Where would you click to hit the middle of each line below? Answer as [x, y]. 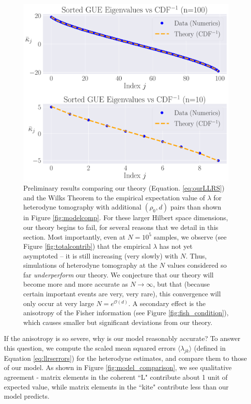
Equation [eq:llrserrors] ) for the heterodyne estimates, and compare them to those [125, 358]
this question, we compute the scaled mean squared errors [90, 348]
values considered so [197, 265]
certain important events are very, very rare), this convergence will [122, 294]
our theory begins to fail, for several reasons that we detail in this [121, 227]
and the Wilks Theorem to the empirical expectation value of [114, 197]
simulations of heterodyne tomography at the [90, 265]
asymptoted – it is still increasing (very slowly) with [101, 255]
